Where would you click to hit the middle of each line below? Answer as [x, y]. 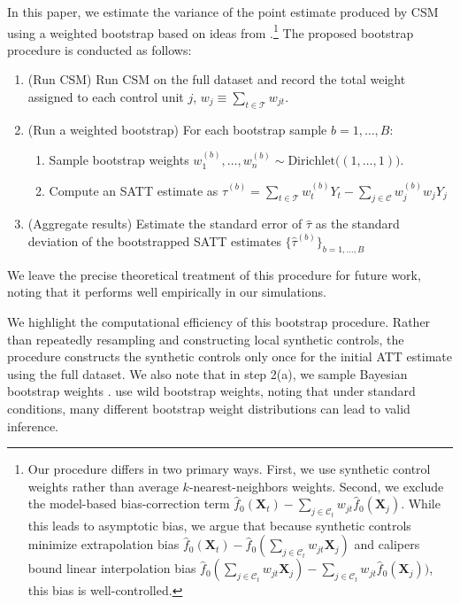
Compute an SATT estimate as [134, 190]
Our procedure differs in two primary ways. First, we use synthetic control [229, 469]
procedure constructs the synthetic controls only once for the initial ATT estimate [230, 356]
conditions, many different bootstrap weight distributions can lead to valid [209, 408]
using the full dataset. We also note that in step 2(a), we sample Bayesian [207, 373]
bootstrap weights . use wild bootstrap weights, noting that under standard [211, 391]
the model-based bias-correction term [129, 503]
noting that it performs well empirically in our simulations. [167, 292]
